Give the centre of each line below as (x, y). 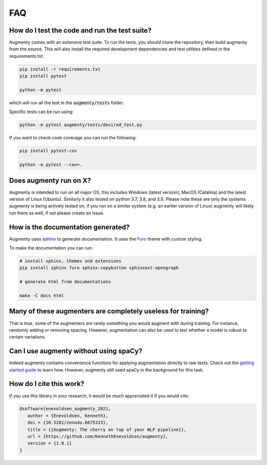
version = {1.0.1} (50, 443)
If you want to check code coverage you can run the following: (73, 138)
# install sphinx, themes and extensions (70, 261)
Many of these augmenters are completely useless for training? (109, 311)
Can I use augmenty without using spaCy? (76, 351)
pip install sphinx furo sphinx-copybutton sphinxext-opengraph (99, 268)
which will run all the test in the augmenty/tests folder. (67, 103)
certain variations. (28, 337)
